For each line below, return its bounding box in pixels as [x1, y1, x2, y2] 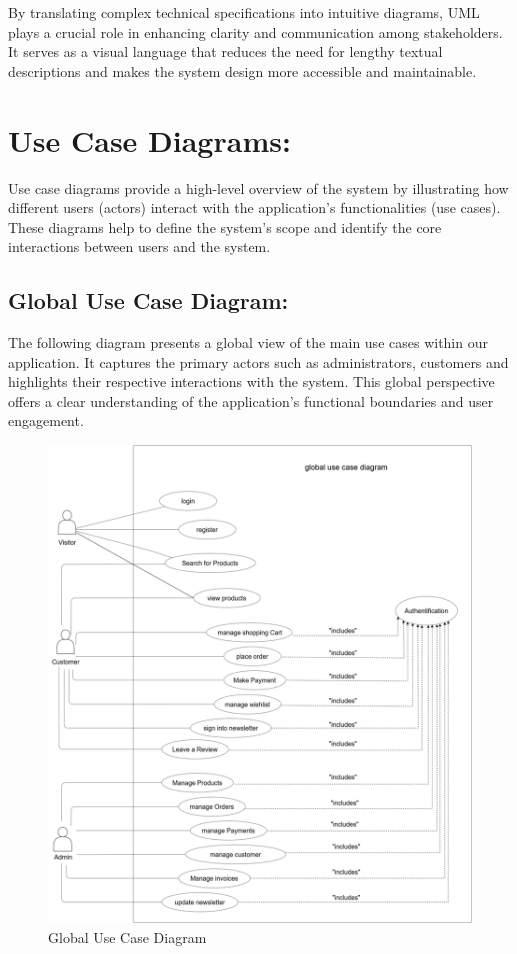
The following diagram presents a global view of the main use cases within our [8, 332, 488, 353]
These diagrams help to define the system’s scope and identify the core [8, 216, 442, 237]
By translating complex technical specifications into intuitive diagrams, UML [8, 2, 480, 22]
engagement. [8, 410, 84, 431]
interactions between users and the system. [8, 236, 271, 257]
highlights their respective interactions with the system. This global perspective [8, 371, 495, 392]
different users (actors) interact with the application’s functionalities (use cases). [8, 197, 501, 218]
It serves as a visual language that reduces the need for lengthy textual [8, 41, 443, 62]
